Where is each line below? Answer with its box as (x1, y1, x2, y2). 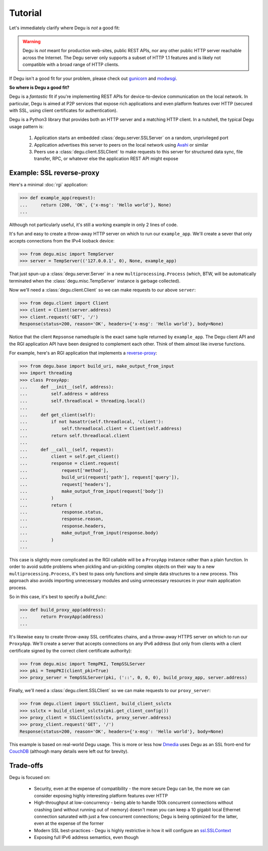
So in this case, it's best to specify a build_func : (9, 594, 107, 600)
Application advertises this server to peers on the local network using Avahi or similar (34, 142, 208, 148)
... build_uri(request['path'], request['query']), (19, 474, 180, 480)
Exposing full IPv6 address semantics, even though (34, 835, 139, 841)
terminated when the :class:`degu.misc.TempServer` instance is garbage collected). (9, 278, 181, 284)
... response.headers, (19, 523, 106, 529)
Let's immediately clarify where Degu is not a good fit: (9, 25, 120, 31)
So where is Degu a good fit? (9, 84, 69, 90)
